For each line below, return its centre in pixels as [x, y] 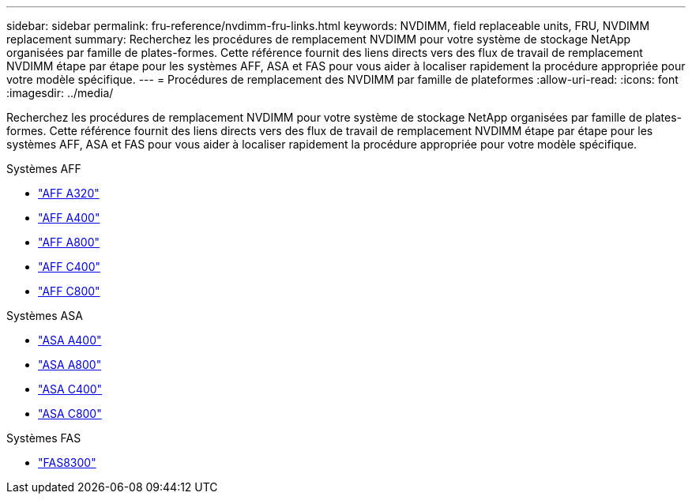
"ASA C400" [70, 389]
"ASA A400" [70, 340]
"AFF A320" [69, 193]
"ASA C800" [70, 414]
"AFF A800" [69, 242]
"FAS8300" [67, 462]
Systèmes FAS [44, 438]
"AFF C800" [69, 291]
